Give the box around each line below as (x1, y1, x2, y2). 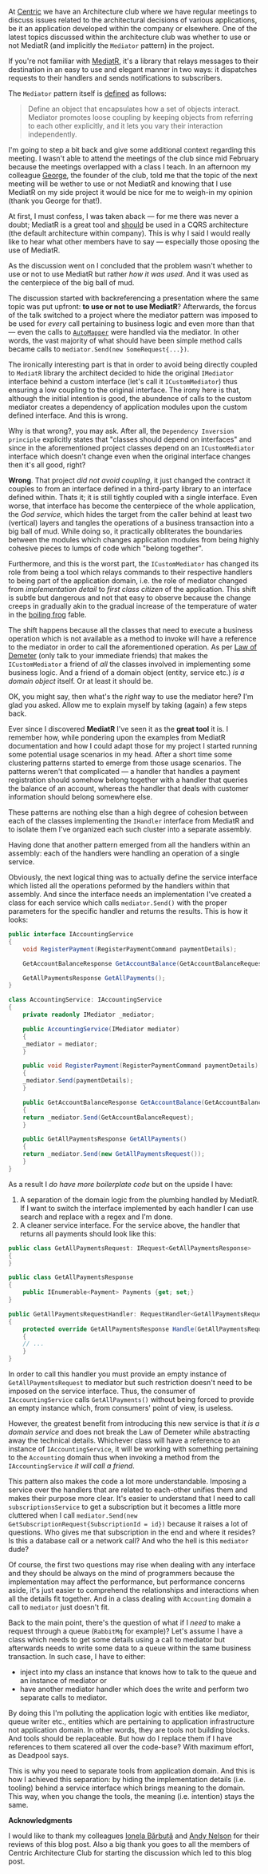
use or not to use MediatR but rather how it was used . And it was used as (8, 269, 249, 279)
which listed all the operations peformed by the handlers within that (8, 881, 230, 890)
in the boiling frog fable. (8, 610, 87, 619)
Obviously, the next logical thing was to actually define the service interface (8, 872, 258, 882)
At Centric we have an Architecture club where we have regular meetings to (8, 7, 258, 16)
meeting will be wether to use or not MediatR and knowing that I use (8, 179, 232, 189)
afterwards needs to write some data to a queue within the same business (8, 1643, 251, 1653)
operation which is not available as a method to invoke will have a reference (8, 634, 257, 643)
